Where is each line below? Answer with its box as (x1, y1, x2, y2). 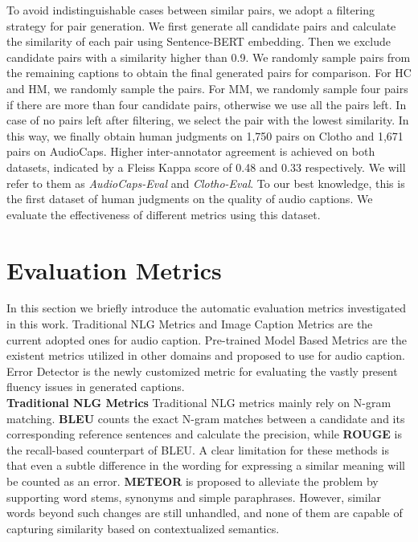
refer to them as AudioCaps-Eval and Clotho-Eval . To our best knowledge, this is (6, 174, 405, 191)
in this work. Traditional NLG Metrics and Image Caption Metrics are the (6, 316, 373, 332)
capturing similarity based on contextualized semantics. (6, 520, 280, 536)
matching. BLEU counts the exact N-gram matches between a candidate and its (6, 410, 405, 426)
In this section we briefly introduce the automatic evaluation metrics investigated (6, 300, 407, 316)
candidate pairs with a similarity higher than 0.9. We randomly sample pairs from (6, 48, 411, 65)
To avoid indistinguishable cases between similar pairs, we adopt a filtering (6, 2, 375, 18)
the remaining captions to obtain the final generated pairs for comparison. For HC (6, 64, 412, 81)
